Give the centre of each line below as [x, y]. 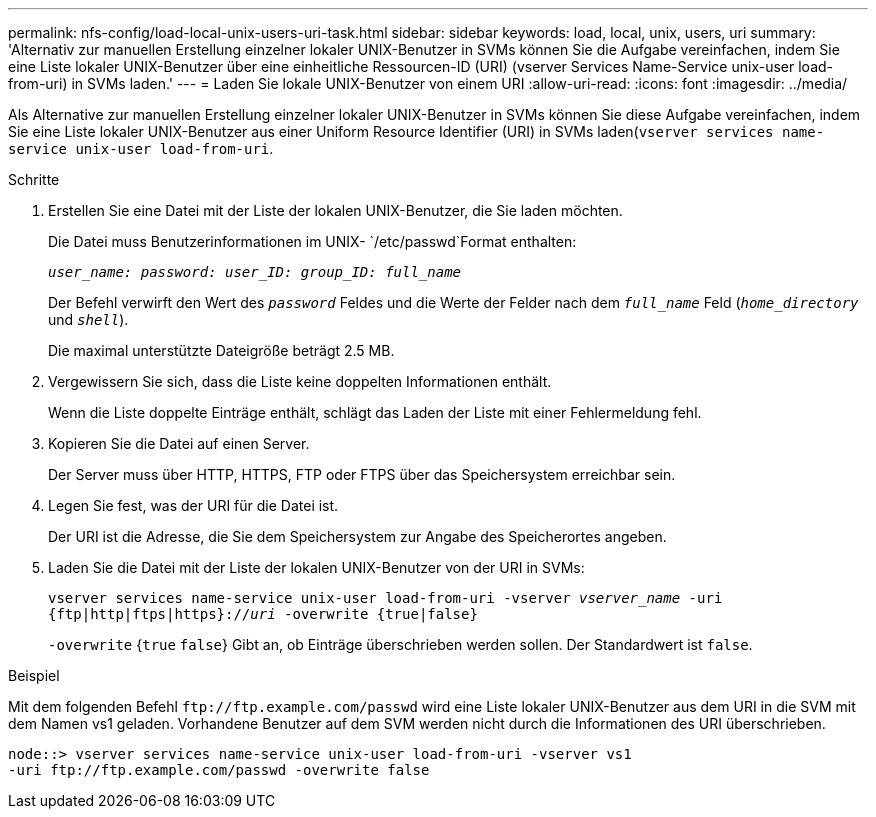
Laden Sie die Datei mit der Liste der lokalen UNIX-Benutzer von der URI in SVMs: [316, 567]
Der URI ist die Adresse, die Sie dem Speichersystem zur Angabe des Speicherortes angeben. [357, 536]
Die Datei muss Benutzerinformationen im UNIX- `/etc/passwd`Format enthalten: [312, 241]
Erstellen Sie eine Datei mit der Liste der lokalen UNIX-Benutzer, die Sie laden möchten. [335, 210]
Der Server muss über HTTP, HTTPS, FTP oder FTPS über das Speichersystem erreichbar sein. [362, 474]
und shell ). [88, 319]
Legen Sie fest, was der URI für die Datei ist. [193, 505]
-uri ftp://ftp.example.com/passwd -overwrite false [219, 770]
